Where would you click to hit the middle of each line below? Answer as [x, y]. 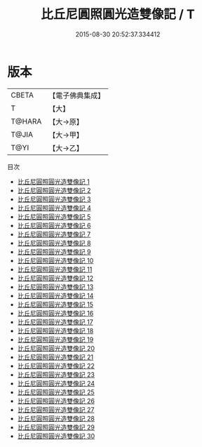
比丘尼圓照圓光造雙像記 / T [118, 14]
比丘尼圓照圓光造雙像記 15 [55, 304]
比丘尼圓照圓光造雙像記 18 [55, 331]
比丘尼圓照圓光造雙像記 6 [54, 225]
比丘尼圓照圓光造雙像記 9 [54, 252]
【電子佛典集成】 [77, 95]
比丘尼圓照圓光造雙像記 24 [56, 383]
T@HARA [26, 121]
